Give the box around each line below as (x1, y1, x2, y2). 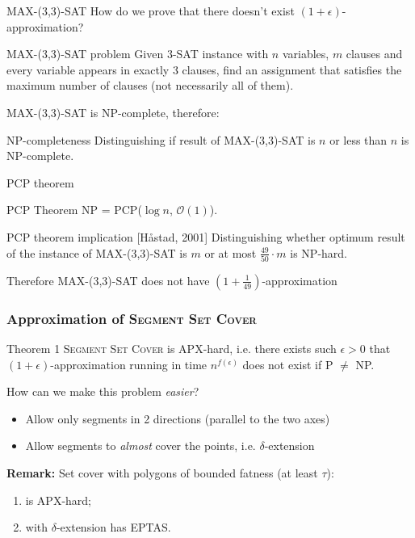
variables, (282, 45, 329, 62)
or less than (329, 131, 388, 148)
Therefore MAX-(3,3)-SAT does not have (6, 271, 210, 288)
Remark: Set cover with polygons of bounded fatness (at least (6, 464, 318, 481)
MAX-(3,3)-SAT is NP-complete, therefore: (6, 103, 220, 120)
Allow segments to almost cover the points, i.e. (25, 437, 256, 454)
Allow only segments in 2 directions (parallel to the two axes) (25, 410, 330, 427)
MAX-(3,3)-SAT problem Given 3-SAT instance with (6, 45, 269, 62)
